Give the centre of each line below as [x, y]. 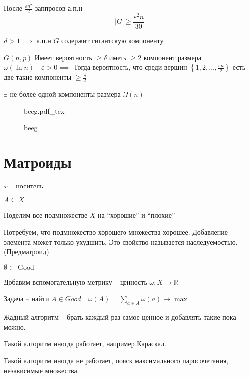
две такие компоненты [38, 77]
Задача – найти [27, 298]
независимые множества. [42, 370]
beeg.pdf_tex [44, 110]
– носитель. [28, 185]
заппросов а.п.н [59, 8]
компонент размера [172, 57]
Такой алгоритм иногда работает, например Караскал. [85, 343]
